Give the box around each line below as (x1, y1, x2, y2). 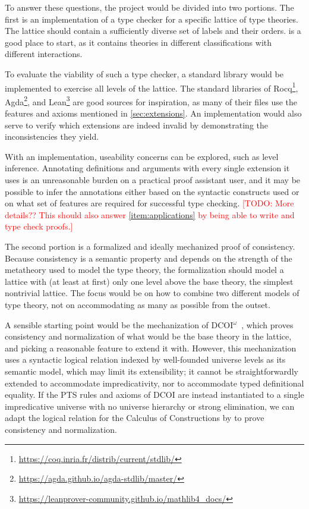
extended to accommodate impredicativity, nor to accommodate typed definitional (5, 376, 304, 389)
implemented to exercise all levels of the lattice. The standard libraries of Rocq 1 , (5, 80, 298, 94)
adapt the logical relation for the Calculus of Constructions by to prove (5, 411, 264, 424)
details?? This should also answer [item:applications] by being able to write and (5, 208, 295, 221)
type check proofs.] (5, 220, 73, 232)
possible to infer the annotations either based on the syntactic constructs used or (5, 185, 299, 197)
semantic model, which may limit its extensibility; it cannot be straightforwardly (5, 365, 298, 377)
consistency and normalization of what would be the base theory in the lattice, (5, 330, 292, 343)
